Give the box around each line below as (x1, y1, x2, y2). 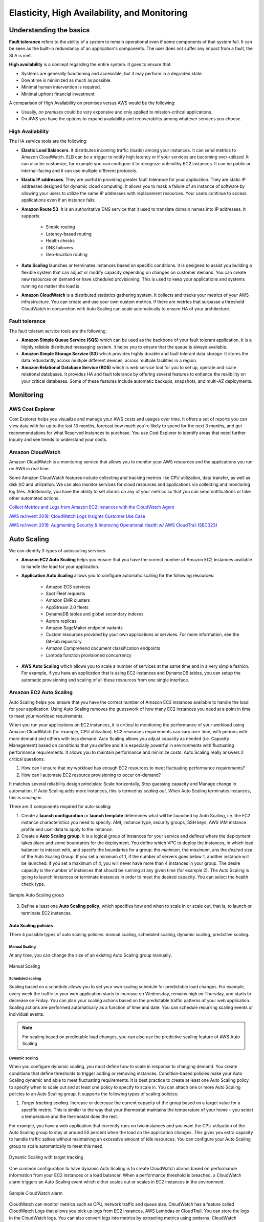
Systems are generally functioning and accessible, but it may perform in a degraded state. (21, 70, 203, 76)
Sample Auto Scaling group (9, 892, 65, 898)
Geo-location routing (45, 251, 88, 257)
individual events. (9, 1011, 44, 1017)
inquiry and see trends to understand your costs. (9, 436, 108, 442)
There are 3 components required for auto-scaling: (9, 804, 112, 809)
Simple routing (45, 224, 75, 230)
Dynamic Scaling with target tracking (9, 1154, 84, 1160)
